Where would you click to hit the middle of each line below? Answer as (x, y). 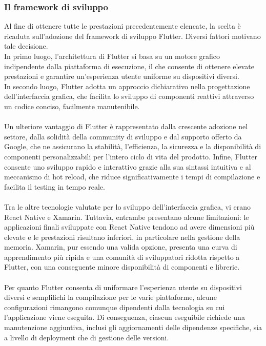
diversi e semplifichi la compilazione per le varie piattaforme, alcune (110, 297)
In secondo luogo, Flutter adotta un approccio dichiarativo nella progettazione (127, 86)
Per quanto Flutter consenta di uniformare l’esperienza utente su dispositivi (123, 287)
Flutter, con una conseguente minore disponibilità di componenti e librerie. (122, 267)
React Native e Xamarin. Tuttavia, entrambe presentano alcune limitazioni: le (127, 217)
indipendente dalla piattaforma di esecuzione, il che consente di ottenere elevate (129, 66)
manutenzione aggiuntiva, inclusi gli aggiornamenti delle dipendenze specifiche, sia (133, 327)
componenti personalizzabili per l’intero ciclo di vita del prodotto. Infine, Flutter (131, 156)
